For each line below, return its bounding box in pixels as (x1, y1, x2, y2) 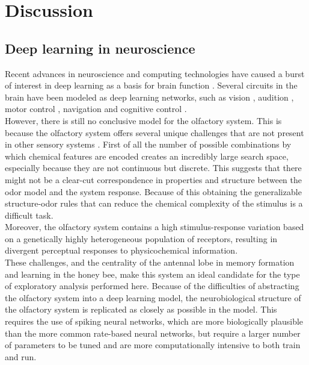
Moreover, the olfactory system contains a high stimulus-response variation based (5, 220, 304, 233)
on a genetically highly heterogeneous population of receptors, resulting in (5, 232, 278, 245)
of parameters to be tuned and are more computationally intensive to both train (5, 338, 301, 351)
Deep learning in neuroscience (5, 39, 195, 57)
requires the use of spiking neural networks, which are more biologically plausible (5, 315, 304, 328)
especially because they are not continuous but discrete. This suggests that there (5, 161, 302, 174)
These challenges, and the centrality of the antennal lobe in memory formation (5, 256, 295, 269)
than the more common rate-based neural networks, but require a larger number (5, 326, 301, 339)
